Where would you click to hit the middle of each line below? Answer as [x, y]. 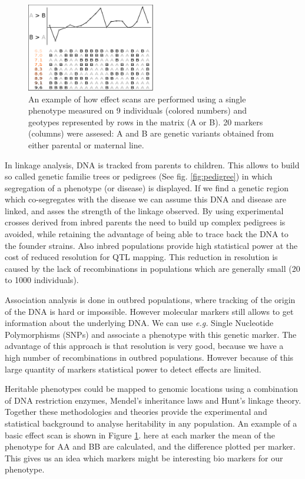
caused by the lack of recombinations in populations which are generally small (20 [152, 268]
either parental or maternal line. [86, 144]
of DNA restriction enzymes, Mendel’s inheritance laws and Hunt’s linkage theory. [153, 400]
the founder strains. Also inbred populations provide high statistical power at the [151, 245]
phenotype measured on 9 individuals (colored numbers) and [137, 110]
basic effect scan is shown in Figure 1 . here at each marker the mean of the [140, 435]
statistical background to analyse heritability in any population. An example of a [151, 423]
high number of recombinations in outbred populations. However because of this [149, 357]
